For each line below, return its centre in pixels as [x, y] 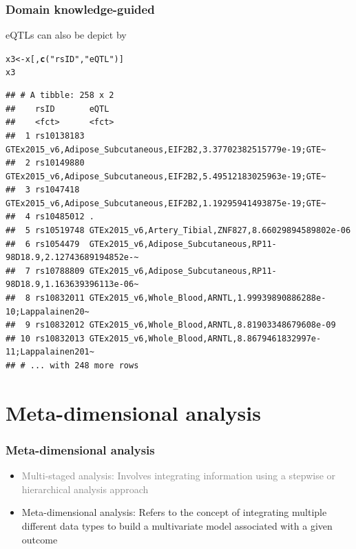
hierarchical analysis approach [85, 489]
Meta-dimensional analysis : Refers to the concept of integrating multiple [174, 512]
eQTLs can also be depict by [66, 35]
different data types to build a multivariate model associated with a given [177, 525]
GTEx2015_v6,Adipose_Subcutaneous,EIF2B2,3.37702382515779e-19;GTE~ [166, 149]
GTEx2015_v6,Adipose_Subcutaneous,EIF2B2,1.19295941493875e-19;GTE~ [166, 203]
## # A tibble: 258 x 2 [60, 96]
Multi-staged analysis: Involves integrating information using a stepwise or [179, 476]
